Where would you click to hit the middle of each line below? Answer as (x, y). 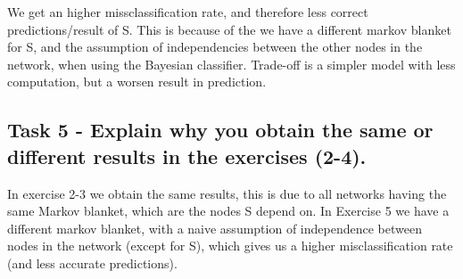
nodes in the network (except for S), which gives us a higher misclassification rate (230, 246)
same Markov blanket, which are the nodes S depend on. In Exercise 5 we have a (228, 211)
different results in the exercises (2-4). (187, 156)
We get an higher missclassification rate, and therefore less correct (188, 12)
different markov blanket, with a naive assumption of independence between (215, 228)
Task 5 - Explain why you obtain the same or (220, 130)
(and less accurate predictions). (92, 263)
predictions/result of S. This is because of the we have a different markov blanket (229, 29)
